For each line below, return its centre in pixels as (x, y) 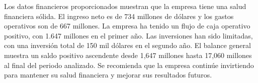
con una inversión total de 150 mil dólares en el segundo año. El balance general (127, 45)
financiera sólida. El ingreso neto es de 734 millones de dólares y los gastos (119, 16)
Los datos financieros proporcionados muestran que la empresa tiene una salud (125, 6)
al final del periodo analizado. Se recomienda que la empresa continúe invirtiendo (129, 65)
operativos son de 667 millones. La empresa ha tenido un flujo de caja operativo (127, 26)
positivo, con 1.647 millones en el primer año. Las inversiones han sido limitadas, (128, 35)
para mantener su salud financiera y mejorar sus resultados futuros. (108, 75)
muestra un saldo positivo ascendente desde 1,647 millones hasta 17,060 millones (128, 55)
